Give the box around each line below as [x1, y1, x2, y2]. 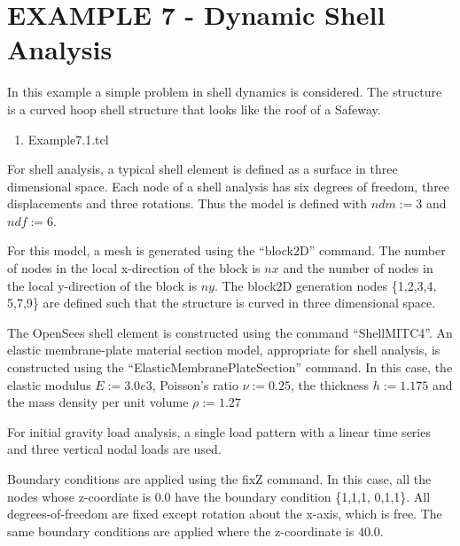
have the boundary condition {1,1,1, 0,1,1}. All [175, 487, 431, 505]
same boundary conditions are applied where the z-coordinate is [7, 521, 355, 540]
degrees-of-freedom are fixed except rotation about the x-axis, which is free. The [7, 504, 442, 523]
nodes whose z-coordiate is [7, 487, 152, 505]
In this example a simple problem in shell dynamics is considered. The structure [7, 82, 442, 101]
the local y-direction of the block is [7, 276, 198, 294]
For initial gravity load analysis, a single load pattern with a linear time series [7, 422, 431, 441]
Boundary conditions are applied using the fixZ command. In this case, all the [7, 470, 432, 487]
